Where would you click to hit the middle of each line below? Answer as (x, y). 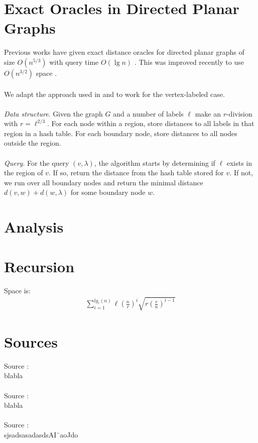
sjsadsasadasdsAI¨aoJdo (41, 434)
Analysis (34, 227)
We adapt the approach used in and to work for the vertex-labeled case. (114, 94)
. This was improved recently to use (189, 62)
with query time (74, 62)
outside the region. (33, 143)
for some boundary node (108, 192)
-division (239, 113)
